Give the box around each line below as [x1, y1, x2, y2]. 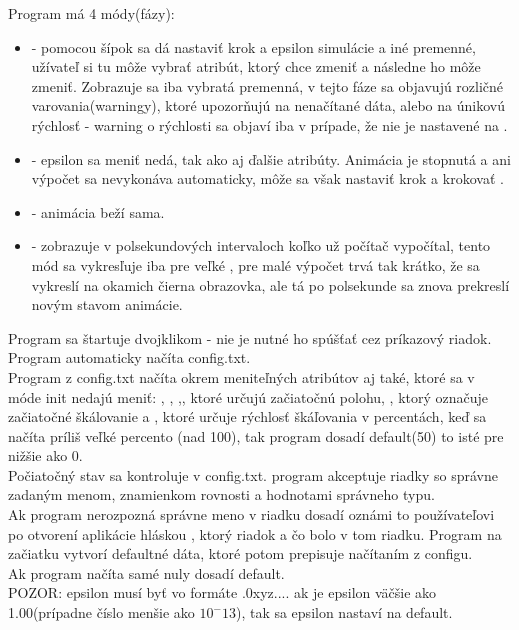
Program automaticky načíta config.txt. [8, 347, 251, 368]
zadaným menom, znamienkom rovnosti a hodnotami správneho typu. [8, 484, 435, 505]
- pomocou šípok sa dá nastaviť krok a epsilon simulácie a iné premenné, [31, 36, 476, 57]
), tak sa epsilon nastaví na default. [235, 602, 453, 623]
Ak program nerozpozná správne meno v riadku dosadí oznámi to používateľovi [8, 504, 495, 525]
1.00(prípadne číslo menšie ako [8, 602, 195, 623]
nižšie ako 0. [8, 445, 83, 466]
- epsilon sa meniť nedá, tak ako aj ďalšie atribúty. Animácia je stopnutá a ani [31, 148, 511, 169]
